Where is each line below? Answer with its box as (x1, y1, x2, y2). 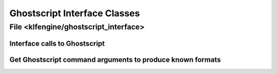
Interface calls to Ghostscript (9, 39, 105, 48)
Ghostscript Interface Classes (9, 8, 140, 19)
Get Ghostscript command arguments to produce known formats (9, 55, 221, 64)
